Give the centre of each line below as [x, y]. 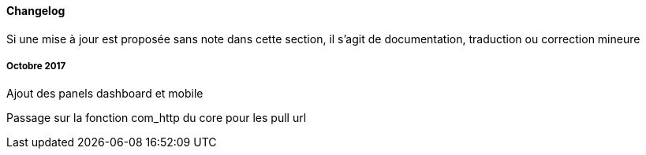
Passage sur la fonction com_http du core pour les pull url [157, 118]
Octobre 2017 [36, 66]
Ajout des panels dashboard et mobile [105, 94]
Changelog [36, 11]
